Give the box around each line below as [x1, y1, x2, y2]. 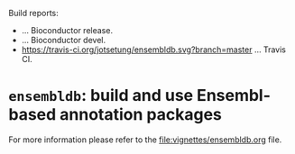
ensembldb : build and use [8, 86, 194, 106]
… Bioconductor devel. [21, 35, 106, 45]
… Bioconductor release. [21, 25, 114, 35]
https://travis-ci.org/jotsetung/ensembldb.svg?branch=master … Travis [21, 44, 286, 55]
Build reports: [8, 8, 60, 18]
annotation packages [59, 104, 223, 125]
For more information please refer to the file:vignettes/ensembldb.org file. [8, 134, 282, 145]
